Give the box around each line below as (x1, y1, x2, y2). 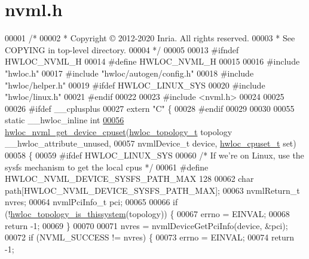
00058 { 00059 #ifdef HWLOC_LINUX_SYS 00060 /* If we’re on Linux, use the (5, 149, 304, 162)
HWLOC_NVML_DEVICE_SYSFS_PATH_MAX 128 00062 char (5, 172, 254, 185)
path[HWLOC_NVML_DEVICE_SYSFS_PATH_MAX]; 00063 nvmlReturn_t (5, 184, 300, 196)
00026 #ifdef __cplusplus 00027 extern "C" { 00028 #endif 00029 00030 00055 (5, 102, 295, 114)
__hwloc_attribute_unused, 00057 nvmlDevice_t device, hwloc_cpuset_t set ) (5, 137, 296, 150)
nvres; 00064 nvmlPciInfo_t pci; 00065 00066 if (5, 196, 178, 208)
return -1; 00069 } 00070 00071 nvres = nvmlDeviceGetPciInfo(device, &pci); (5, 219, 288, 231)
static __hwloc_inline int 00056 (5, 114, 124, 126)
